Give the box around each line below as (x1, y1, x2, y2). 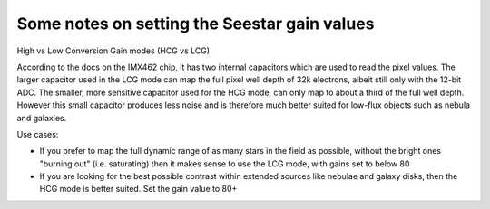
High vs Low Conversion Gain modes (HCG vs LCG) (16, 45, 211, 56)
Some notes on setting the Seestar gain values (16, 14, 375, 33)
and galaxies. (16, 112, 67, 123)
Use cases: (16, 128, 59, 139)
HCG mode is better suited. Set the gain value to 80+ (39, 184, 238, 195)
